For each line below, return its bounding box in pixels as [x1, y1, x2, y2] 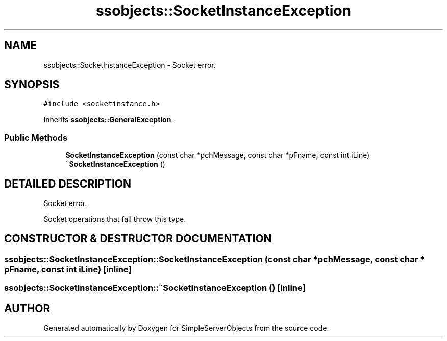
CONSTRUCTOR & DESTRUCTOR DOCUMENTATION [4, 232, 272, 245]
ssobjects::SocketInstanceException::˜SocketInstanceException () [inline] [4, 283, 306, 293]
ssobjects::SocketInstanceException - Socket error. [43, 60, 216, 70]
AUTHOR [4, 302, 51, 315]
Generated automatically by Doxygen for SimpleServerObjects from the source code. [43, 324, 329, 333]
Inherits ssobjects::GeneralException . [43, 115, 173, 124]
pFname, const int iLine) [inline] [4, 264, 132, 275]
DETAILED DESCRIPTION [4, 177, 132, 190]
